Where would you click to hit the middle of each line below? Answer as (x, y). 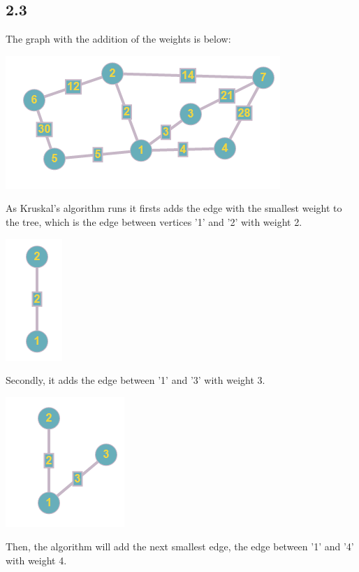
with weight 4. (36, 560)
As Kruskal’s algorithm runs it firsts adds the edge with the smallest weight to (174, 208)
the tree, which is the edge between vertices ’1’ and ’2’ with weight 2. (154, 221)
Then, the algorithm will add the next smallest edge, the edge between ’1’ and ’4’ (180, 546)
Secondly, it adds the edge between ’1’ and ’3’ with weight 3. (135, 380)
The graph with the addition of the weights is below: (118, 39)
